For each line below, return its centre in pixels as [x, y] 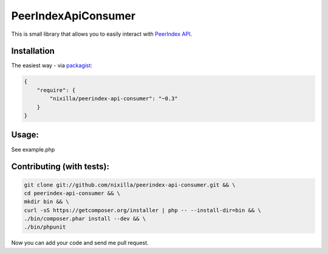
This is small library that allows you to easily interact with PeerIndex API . [102, 34]
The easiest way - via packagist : [52, 65]
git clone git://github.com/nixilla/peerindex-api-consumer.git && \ [130, 185]
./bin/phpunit [45, 227]
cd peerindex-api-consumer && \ [72, 193]
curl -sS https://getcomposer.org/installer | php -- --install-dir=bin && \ [142, 210]
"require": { [56, 90]
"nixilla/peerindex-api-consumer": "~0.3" [114, 99]
